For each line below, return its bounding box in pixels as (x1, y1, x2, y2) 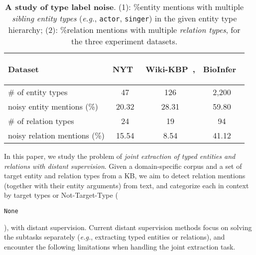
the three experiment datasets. (71, 35, 178, 47)
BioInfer (203, 63, 237, 75)
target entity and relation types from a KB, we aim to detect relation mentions (4, 170, 246, 181)
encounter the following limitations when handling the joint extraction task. (4, 241, 236, 252)
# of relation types (8, 115, 74, 127)
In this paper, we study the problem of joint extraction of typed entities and (4, 151, 236, 161)
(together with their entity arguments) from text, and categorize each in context (4, 180, 249, 190)
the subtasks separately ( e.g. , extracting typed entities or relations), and (4, 232, 225, 242)
